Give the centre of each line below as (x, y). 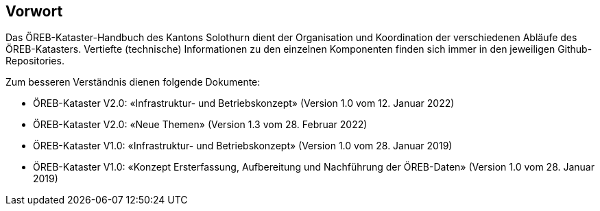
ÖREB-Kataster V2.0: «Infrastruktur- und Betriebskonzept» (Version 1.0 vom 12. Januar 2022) (244, 103)
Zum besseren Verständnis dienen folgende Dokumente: (133, 82)
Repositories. (35, 61)
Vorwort (34, 11)
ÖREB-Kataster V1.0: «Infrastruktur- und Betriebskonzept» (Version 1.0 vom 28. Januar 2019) (243, 146)
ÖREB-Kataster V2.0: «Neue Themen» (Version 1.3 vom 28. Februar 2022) (200, 125)
